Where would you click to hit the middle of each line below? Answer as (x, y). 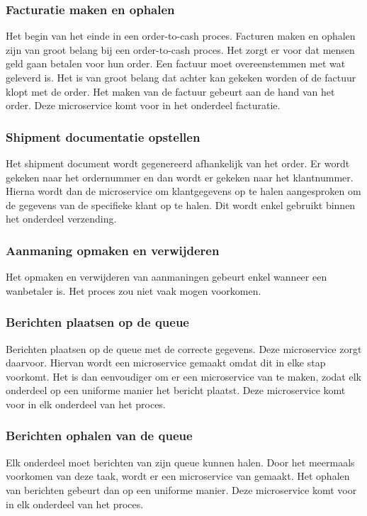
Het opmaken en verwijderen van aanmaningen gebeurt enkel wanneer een (166, 277)
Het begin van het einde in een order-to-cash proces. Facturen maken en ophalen (181, 36)
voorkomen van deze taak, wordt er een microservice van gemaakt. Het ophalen (178, 476)
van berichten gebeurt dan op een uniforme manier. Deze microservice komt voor (181, 489)
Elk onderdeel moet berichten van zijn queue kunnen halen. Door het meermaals (180, 462)
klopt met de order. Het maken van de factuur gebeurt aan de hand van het (170, 91)
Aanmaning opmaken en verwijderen (113, 250)
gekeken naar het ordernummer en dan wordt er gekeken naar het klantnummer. (180, 177)
